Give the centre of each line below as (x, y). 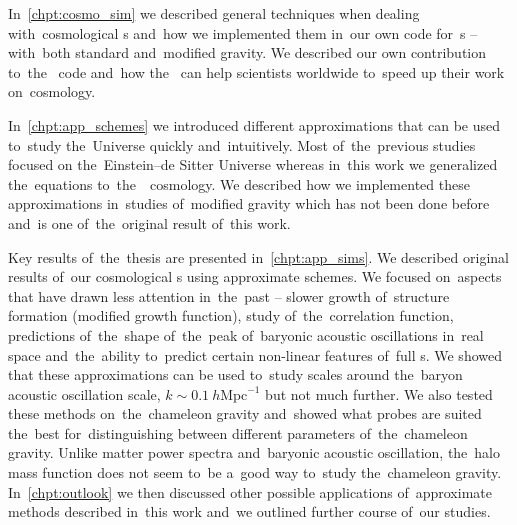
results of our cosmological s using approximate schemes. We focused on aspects (255, 276)
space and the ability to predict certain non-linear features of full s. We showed (255, 354)
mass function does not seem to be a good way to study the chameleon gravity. (255, 472)
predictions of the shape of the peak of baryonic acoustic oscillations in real (246, 334)
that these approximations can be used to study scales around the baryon (235, 374)
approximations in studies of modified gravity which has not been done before (249, 203)
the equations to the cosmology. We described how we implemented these (239, 183)
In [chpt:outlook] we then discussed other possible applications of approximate (250, 491)
